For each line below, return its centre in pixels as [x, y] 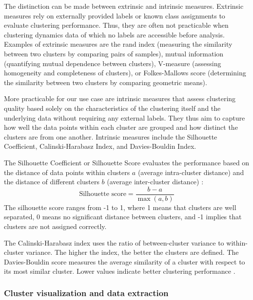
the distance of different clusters [52, 182]
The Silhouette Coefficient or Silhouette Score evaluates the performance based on [127, 162]
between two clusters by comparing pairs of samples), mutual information [114, 53]
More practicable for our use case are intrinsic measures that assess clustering [120, 98]
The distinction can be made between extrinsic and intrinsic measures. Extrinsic [124, 6]
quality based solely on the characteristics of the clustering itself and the [112, 108]
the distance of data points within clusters [67, 172]
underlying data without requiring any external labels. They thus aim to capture [125, 117]
